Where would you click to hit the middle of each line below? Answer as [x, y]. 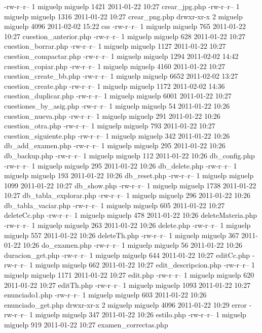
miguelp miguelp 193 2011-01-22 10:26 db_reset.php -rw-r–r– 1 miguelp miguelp [129, 175]
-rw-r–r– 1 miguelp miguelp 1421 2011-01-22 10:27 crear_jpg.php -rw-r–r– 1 [122, 6]
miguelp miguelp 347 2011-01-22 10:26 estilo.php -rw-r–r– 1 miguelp [141, 314]
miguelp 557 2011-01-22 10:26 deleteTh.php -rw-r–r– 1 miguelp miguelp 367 [122, 235]
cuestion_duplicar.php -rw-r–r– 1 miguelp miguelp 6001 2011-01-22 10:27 [118, 96]
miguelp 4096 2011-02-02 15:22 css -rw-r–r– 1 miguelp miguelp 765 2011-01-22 [125, 26]
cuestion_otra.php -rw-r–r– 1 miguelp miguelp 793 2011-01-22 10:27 [110, 126]
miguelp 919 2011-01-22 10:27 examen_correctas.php [86, 324]
